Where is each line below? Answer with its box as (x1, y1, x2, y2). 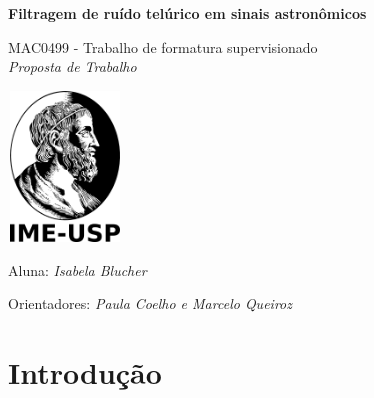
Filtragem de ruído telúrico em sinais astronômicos (8, 3, 367, 23)
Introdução (8, 351, 162, 392)
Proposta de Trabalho (8, 56, 137, 77)
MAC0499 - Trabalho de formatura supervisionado (8, 36, 318, 57)
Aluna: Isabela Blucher (8, 259, 147, 280)
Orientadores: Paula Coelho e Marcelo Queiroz (8, 293, 292, 314)
